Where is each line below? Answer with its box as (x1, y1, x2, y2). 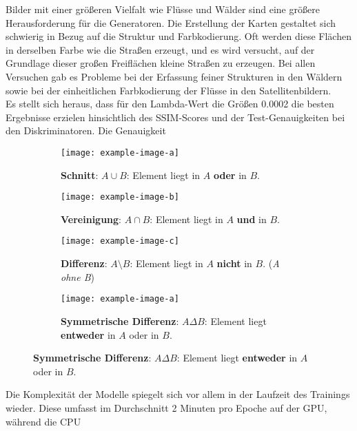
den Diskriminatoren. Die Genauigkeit (6, 123, 166, 138)
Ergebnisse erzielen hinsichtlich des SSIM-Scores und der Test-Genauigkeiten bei (6, 109, 345, 124)
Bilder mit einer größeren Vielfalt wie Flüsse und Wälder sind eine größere (6, 2, 320, 16)
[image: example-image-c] (61, 236, 179, 246)
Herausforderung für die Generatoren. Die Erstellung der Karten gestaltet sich (6, 15, 336, 30)
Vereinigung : (61, 211, 121, 226)
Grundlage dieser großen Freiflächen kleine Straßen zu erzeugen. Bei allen (6, 56, 316, 70)
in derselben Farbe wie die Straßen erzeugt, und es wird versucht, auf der (6, 42, 315, 56)
